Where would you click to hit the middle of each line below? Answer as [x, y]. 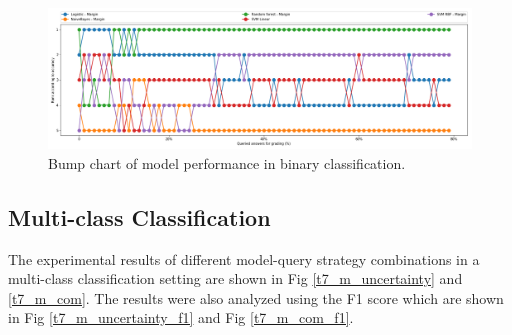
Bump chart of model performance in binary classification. [227, 162]
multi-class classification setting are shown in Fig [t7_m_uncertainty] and [235, 278]
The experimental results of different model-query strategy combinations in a [244, 258]
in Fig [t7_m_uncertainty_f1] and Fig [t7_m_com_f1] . [181, 317]
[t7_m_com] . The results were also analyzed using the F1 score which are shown [256, 297]
